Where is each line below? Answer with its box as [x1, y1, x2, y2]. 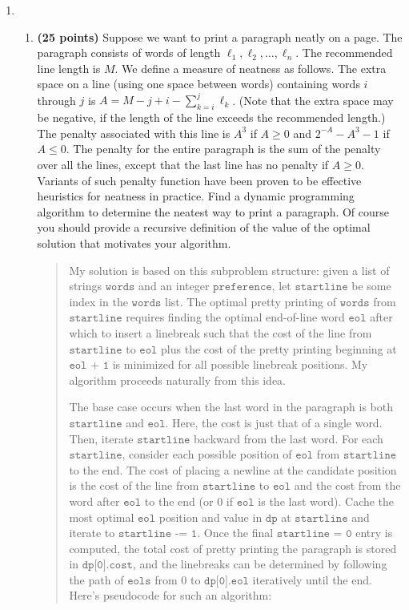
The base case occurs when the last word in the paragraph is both [69, 398, 393, 415]
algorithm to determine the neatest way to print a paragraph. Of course [37, 203, 390, 220]
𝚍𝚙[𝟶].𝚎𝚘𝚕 [204, 575, 249, 587]
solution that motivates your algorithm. [37, 235, 231, 252]
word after [69, 492, 120, 509]
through [37, 91, 76, 108]
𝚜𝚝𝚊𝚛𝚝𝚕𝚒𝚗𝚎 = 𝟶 [276, 528, 352, 540]
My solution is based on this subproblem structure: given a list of [69, 261, 390, 278]
